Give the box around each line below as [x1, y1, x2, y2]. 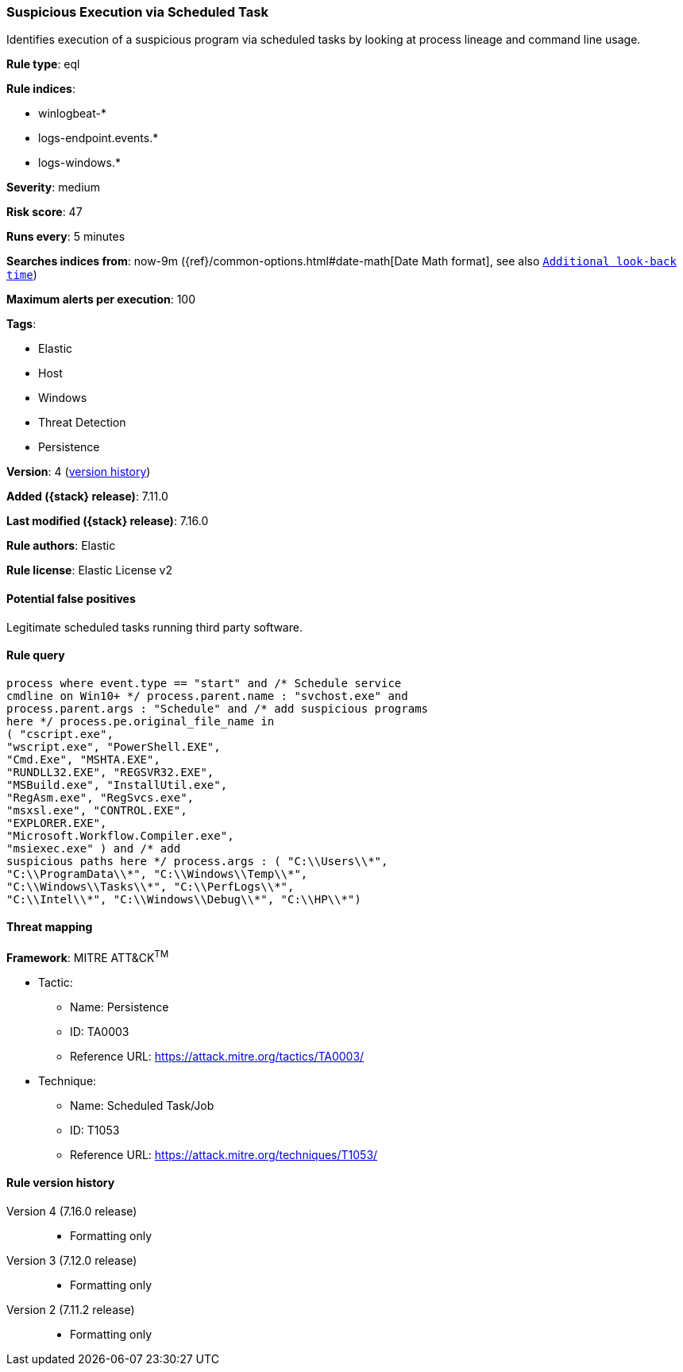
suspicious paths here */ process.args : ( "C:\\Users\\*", [6, 854, 388, 868]
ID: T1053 [70, 1123, 120, 1137]
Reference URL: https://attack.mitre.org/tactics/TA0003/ [70, 1049, 365, 1063]
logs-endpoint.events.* [38, 131, 159, 145]
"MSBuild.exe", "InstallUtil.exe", [6, 778, 228, 791]
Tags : [6, 317, 37, 331]
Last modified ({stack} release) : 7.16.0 [6, 514, 209, 528]
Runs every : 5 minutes [6, 230, 125, 244]
